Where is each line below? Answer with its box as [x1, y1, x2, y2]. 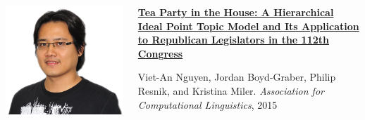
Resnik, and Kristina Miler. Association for [137, 83, 324, 98]
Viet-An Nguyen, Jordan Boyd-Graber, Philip [137, 69, 336, 84]
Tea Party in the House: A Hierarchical [137, 5, 334, 19]
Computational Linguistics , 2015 [137, 97, 278, 112]
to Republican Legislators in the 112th [137, 32, 329, 47]
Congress [137, 46, 183, 60]
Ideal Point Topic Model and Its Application [137, 18, 359, 33]
